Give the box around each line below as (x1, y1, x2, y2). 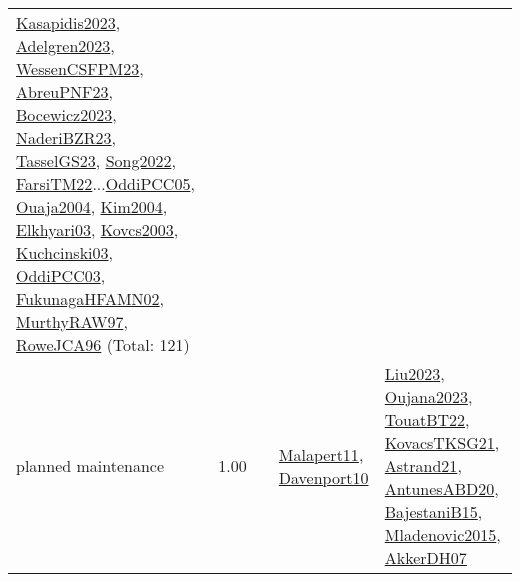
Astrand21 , (384, 454, 462, 477)
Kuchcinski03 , (16, 241, 113, 264)
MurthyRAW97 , (16, 310, 128, 333)
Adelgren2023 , (16, 34, 115, 57)
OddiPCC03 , (16, 264, 106, 287)
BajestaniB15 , (384, 500, 483, 523)
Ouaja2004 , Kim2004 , (16, 195, 168, 218)
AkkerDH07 (384, 546, 467, 569)
